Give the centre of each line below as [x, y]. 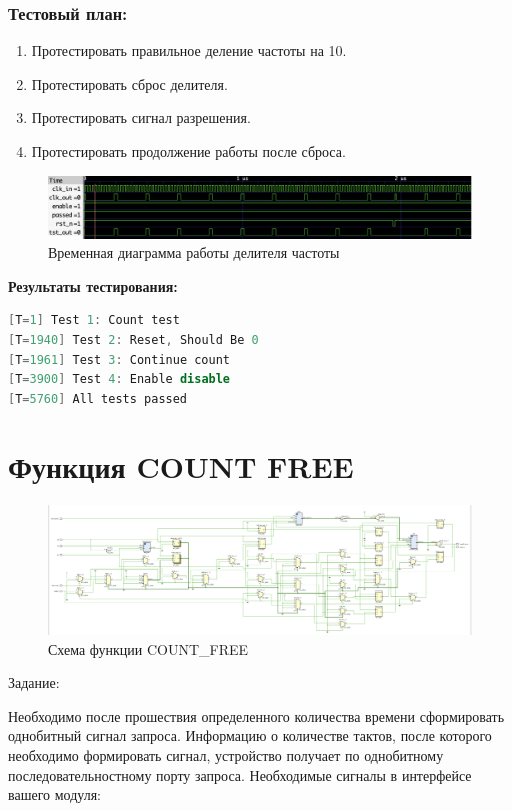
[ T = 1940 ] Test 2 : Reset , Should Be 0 [133, 339]
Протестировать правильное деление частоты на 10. [189, 50]
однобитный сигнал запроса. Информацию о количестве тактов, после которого [250, 735]
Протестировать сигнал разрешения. [141, 117]
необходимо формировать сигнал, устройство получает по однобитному [226, 754]
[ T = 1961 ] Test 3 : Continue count [119, 359]
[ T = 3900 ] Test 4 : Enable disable [119, 379]
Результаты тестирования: [93, 285]
